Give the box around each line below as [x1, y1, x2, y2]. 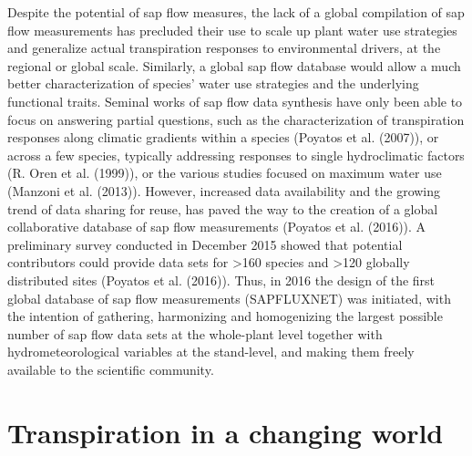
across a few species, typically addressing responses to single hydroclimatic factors [7, 145, 465, 164]
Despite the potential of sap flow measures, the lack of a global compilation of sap [7, 3, 465, 21]
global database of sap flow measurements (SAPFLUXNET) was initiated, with [7, 288, 451, 307]
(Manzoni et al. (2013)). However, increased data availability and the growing [7, 181, 441, 200]
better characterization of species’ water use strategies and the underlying [7, 74, 419, 93]
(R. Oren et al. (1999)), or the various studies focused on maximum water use [7, 163, 442, 182]
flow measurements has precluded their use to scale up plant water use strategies [7, 20, 457, 39]
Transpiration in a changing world [7, 413, 444, 451]
